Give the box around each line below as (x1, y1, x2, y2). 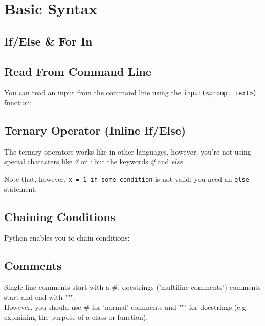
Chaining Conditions (4, 208, 116, 224)
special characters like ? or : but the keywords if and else (4, 156, 183, 167)
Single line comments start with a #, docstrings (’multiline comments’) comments (4, 281, 261, 292)
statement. (4, 183, 37, 194)
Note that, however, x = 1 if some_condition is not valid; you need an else (4, 173, 249, 184)
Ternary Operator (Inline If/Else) (4, 122, 186, 138)
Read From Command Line (4, 63, 151, 79)
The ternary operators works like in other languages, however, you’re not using (4, 146, 251, 157)
